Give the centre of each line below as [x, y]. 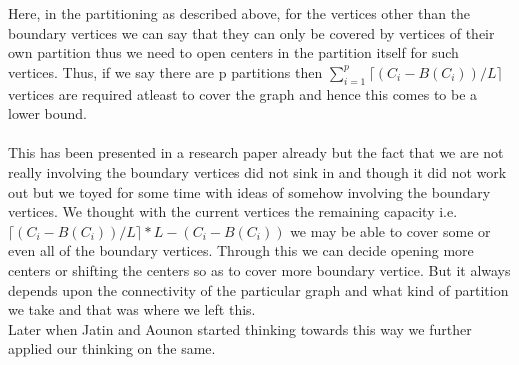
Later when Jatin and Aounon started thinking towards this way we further [240, 328]
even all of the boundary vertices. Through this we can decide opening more [241, 250]
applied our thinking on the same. [112, 348]
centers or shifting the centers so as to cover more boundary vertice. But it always [259, 269]
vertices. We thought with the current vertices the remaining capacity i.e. [233, 211]
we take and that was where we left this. [132, 309]
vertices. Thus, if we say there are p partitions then [165, 71]
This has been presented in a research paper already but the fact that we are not [256, 152]
